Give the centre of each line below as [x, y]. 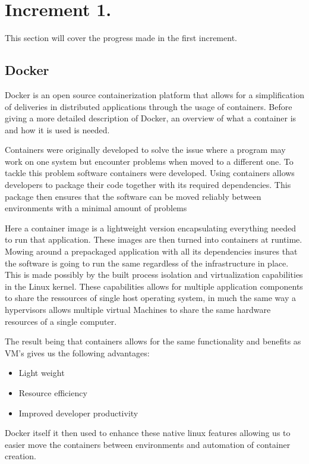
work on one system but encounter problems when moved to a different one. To [149, 161]
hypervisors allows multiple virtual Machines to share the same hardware [138, 310]
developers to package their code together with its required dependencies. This [148, 185]
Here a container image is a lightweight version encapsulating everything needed [150, 228]
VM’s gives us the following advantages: [77, 352]
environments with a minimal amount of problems [96, 208]
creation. [21, 456]
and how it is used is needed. [57, 129]
